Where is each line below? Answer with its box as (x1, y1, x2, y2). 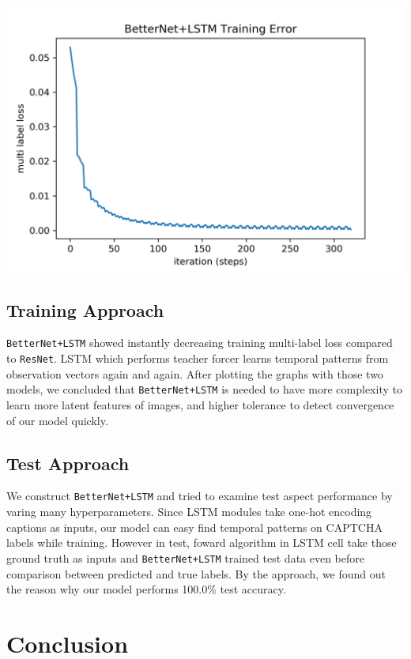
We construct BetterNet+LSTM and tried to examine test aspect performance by (6, 488, 393, 504)
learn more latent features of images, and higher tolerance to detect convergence (6, 397, 394, 413)
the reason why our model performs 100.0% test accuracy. (6, 581, 286, 597)
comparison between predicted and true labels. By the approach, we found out (6, 565, 386, 582)
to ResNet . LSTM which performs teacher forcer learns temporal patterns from (6, 350, 389, 367)
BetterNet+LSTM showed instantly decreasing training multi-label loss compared (6, 334, 393, 351)
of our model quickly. (6, 412, 108, 428)
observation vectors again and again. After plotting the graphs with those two (6, 365, 383, 382)
